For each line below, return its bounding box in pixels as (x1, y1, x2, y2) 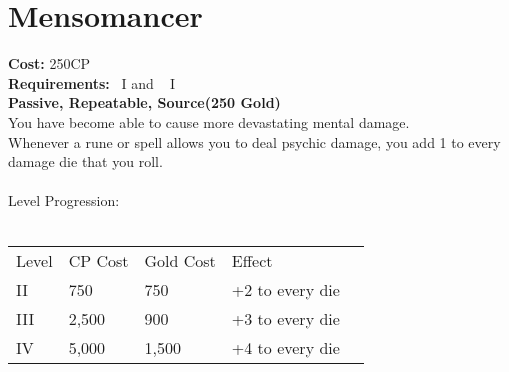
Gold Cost (144, 249, 216, 273)
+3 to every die (231, 307, 340, 331)
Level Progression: (8, 190, 120, 211)
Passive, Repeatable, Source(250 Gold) (8, 92, 281, 113)
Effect (231, 249, 273, 273)
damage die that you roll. (8, 151, 163, 172)
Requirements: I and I (8, 72, 176, 93)
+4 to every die (231, 336, 340, 360)
